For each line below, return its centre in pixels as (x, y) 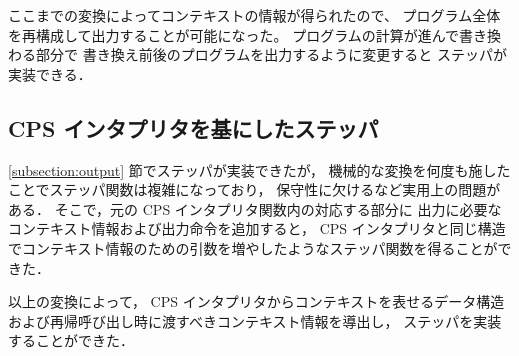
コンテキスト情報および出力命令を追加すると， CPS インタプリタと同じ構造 (257, 228)
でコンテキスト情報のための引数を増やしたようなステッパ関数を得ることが (253, 247)
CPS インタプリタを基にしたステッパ (193, 127)
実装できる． (50, 73)
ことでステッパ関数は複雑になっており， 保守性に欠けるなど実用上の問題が (254, 189)
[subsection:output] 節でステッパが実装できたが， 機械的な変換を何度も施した (259, 169)
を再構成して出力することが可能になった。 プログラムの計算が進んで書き (248, 34)
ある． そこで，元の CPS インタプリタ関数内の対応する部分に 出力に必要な (255, 208)
